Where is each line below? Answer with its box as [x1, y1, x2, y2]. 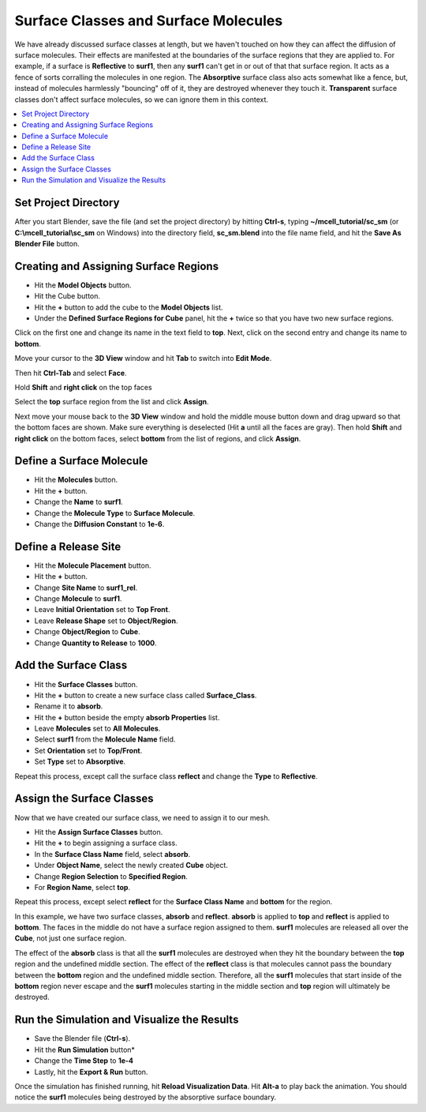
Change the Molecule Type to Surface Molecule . [34, 508, 196, 517]
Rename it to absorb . [34, 701, 103, 711]
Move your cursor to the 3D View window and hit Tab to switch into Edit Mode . [14, 354, 272, 363]
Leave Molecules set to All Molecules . [34, 723, 161, 734]
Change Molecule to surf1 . [34, 594, 122, 603]
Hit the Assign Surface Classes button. [34, 827, 163, 836]
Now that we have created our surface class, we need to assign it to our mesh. [14, 813, 271, 822]
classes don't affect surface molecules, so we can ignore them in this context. [14, 95, 268, 104]
